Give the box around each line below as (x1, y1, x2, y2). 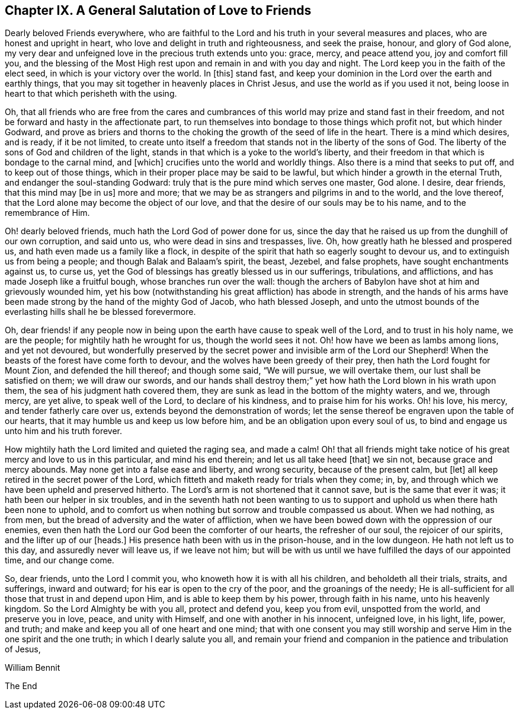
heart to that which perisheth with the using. (5, 88, 177, 99)
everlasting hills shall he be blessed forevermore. (5, 307, 196, 317)
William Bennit (5, 662, 60, 673)
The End (5, 681, 37, 691)
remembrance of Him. (5, 208, 90, 218)
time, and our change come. (5, 555, 114, 566)
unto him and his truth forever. (5, 426, 123, 436)
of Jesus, (5, 644, 41, 655)
